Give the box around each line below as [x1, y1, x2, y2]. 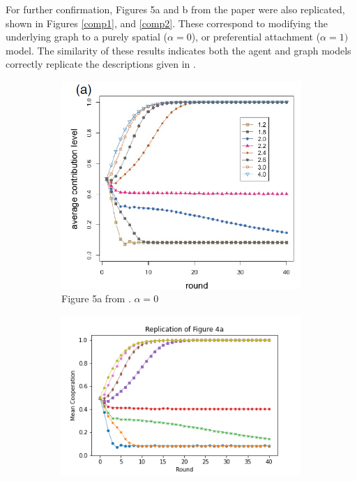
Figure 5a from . [61, 291, 131, 306]
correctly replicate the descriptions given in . [6, 57, 196, 71]
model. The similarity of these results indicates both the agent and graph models [6, 43, 351, 57]
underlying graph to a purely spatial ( [6, 29, 168, 44]
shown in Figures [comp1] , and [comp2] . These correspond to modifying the [6, 15, 328, 30]
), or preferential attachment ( [191, 29, 321, 44]
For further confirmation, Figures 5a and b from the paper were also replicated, [6, 2, 345, 16]
